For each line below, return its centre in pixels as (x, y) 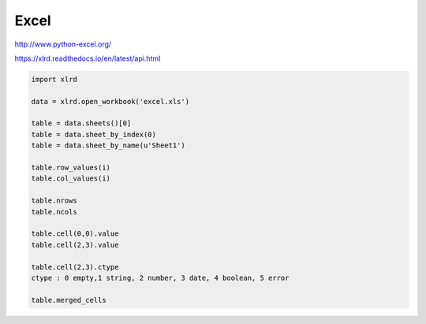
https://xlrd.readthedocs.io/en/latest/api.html (88, 58)
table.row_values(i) (71, 168)
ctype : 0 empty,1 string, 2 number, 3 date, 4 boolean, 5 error (160, 277)
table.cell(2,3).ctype (75, 267)
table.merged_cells (69, 300)
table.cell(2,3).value (75, 245)
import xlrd (54, 79)
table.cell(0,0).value (75, 234)
